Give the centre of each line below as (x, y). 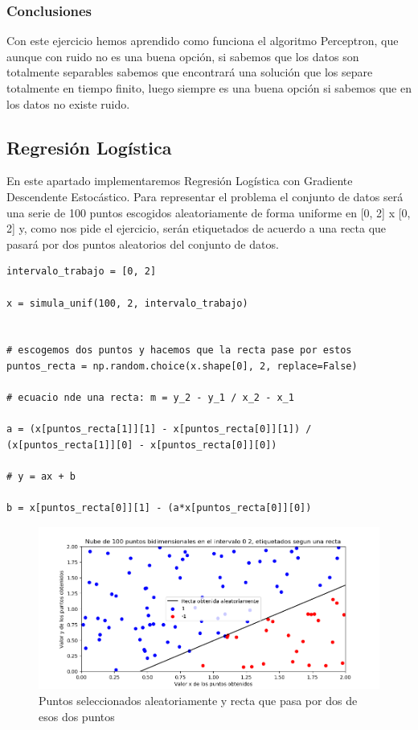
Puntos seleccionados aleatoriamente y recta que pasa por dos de (198, 701)
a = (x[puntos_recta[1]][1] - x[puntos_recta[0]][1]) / (159, 429)
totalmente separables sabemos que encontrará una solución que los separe (190, 72)
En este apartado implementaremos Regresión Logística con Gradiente (180, 181)
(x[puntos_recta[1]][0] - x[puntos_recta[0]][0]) (142, 445)
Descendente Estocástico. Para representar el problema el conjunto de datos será (205, 196)
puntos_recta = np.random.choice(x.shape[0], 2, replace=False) (182, 366)
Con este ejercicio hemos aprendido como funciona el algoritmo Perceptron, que (203, 41)
